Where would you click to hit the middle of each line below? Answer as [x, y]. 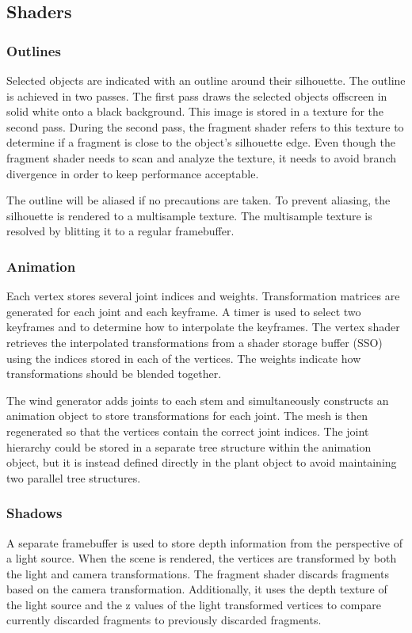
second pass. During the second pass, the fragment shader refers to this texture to [205, 126]
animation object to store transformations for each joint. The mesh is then [187, 416]
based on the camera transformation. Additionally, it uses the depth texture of [197, 589]
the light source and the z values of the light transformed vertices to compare [194, 604]
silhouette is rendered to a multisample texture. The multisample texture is [189, 215]
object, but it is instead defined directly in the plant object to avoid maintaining [202, 462]
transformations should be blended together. [114, 374]
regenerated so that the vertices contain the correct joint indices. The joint [188, 431]
